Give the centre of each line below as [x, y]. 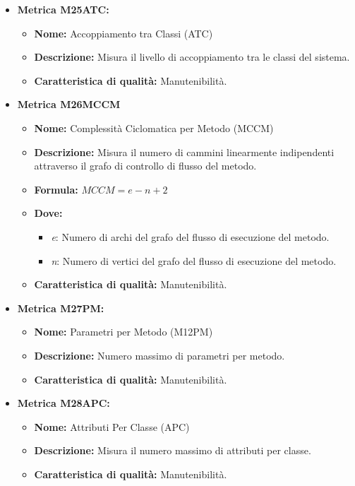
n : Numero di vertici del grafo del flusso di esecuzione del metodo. [194, 260]
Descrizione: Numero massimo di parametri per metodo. [160, 355]
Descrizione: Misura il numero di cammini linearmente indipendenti [184, 152]
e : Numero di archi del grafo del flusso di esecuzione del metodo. [190, 236]
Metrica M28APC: [64, 403]
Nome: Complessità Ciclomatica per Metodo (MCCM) [154, 128]
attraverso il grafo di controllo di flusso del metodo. [145, 166]
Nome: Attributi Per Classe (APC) [112, 426]
